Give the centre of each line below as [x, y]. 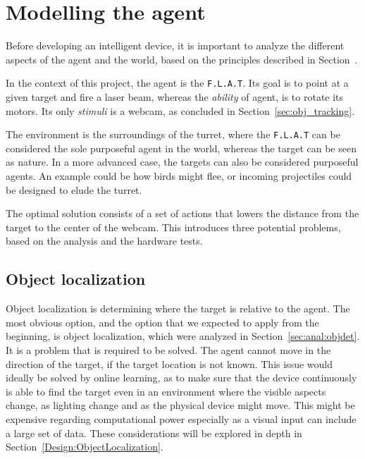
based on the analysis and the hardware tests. [104, 241]
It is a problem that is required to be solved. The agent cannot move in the [168, 349]
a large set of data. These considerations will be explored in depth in [154, 433]
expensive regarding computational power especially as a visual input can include [181, 418]
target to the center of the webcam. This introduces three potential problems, [173, 227]
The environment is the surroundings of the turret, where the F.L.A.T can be [173, 134]
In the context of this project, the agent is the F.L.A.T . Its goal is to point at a [177, 83]
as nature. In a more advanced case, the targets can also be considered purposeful [182, 162]
